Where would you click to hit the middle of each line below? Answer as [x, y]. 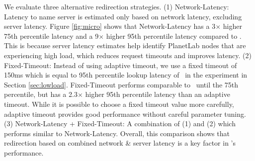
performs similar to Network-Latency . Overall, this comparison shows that [117, 133]
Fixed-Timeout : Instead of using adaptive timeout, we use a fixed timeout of [121, 65]
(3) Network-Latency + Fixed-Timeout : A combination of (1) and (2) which [120, 123]
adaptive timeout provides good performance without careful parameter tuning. [125, 114]
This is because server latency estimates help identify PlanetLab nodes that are [125, 45]
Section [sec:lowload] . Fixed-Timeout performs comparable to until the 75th [121, 84]
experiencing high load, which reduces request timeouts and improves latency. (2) [128, 55]
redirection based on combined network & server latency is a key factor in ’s [120, 143]
